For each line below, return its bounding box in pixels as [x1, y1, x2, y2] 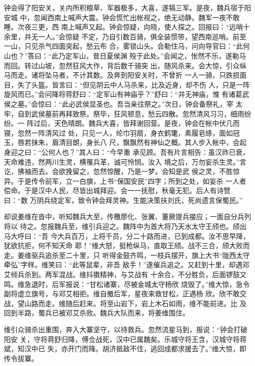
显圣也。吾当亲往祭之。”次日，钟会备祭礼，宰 [89, 98, 233, 109]
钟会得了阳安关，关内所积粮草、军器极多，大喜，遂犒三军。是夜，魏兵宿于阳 [4, 2, 251, 12]
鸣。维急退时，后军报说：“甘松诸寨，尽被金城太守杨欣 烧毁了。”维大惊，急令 [4, 279, 250, 289]
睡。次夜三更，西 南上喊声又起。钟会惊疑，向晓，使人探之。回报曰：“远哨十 [4, 22, 250, 32]
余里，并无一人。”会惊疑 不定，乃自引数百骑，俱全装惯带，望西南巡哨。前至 [4, 31, 247, 41]
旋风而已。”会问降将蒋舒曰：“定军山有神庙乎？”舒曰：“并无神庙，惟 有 [4, 89, 229, 99]
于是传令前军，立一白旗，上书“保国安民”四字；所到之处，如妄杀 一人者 [17, 175, 246, 186]
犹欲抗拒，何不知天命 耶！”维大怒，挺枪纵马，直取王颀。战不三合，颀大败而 [4, 240, 250, 251]
